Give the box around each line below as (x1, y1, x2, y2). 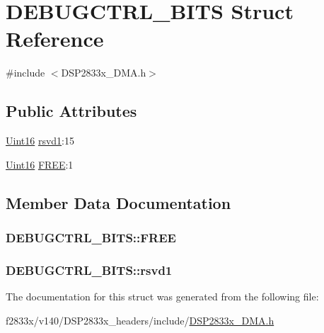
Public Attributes (6, 100, 137, 122)
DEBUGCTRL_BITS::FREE (6, 229, 176, 246)
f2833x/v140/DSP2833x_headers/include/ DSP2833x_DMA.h (6, 312, 274, 327)
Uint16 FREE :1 (6, 157, 74, 171)
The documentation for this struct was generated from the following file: (6, 289, 319, 304)
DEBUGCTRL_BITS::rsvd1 (6, 261, 173, 278)
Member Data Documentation (6, 191, 231, 213)
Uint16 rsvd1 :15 (6, 133, 74, 148)
